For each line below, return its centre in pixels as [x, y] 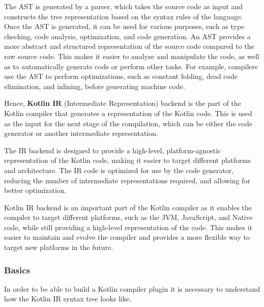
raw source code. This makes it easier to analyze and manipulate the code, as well [132, 56]
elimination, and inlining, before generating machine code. [95, 86]
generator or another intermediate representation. [81, 133]
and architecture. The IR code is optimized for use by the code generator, [119, 170]
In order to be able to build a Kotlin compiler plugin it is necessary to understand [132, 288]
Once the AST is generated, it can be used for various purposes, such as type [124, 26]
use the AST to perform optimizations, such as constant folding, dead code [121, 76]
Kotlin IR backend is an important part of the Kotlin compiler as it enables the [128, 207]
